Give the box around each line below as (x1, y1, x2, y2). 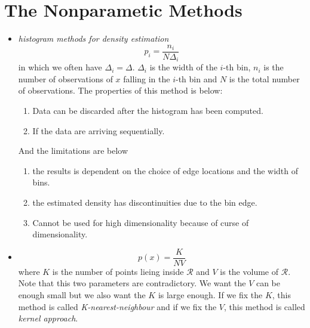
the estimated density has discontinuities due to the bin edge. (32, 196, 257, 208)
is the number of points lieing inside (52, 265, 184, 277)
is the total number (229, 72, 300, 85)
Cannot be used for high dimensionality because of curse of (32, 216, 249, 228)
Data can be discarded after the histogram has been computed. (32, 104, 263, 117)
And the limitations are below (18, 144, 128, 157)
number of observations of (18, 72, 113, 85)
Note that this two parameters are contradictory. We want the (18, 277, 246, 289)
